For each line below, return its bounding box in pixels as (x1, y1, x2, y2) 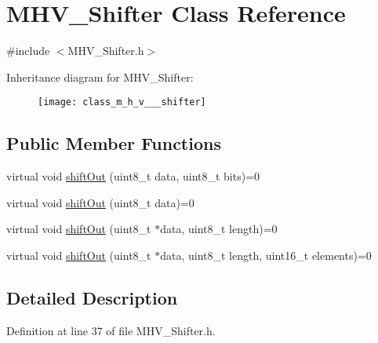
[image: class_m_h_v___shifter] (38, 97, 206, 108)
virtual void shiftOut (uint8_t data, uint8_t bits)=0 (6, 168, 260, 184)
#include (6, 42, 50, 59)
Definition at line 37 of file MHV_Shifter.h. (6, 322, 216, 338)
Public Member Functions (6, 131, 221, 155)
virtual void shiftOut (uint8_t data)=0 (6, 194, 194, 210)
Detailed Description (6, 285, 178, 309)
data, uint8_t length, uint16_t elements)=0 (160, 246, 372, 263)
